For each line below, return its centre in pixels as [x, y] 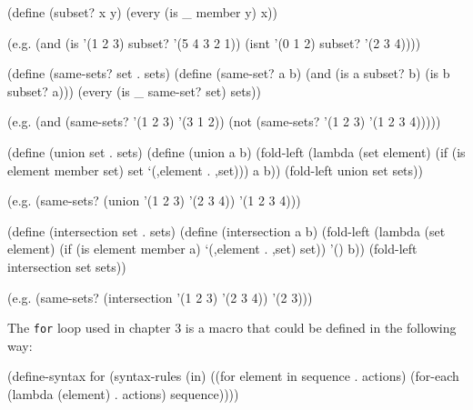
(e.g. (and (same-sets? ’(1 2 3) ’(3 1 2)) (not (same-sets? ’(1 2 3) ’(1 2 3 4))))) [224, 121]
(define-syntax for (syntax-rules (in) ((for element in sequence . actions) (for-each [233, 376]
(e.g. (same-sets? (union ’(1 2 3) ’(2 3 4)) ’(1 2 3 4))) [154, 200]
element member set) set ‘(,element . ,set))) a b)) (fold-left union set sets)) [215, 170]
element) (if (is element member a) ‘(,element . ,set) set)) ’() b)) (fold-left [212, 249]
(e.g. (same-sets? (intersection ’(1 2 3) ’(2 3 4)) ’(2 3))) [160, 297]
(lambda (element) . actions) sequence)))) [123, 393]
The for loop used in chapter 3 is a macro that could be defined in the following [232, 328]
